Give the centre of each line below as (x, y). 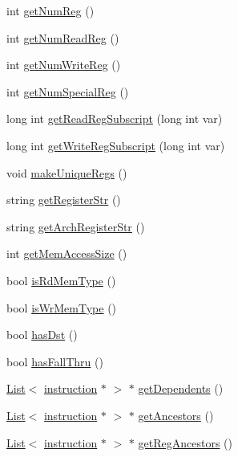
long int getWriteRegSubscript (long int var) (116, 145)
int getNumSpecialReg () (68, 91)
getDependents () (181, 388)
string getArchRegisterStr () (76, 226)
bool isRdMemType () (61, 280)
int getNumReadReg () (63, 37)
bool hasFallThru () (55, 361)
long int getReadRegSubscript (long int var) (115, 118)
